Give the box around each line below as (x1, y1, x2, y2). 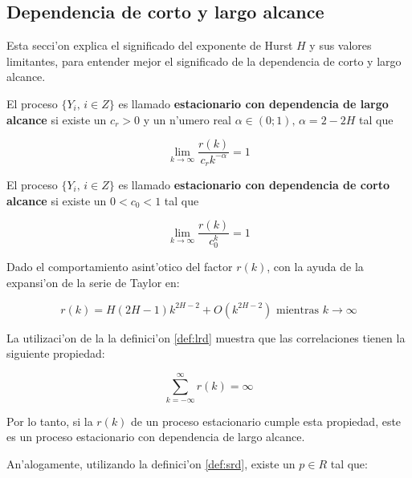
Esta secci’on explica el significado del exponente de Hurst (6, 37, 293, 54)
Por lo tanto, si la (6, 412, 93, 429)
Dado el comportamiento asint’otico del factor (6, 258, 233, 275)
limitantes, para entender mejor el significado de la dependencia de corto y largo (6, 52, 402, 69)
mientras (276, 304, 320, 316)
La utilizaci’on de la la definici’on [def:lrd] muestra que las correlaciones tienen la (6, 329, 406, 346)
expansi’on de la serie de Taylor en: (6, 273, 180, 290)
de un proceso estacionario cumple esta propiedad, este (131, 412, 402, 429)
